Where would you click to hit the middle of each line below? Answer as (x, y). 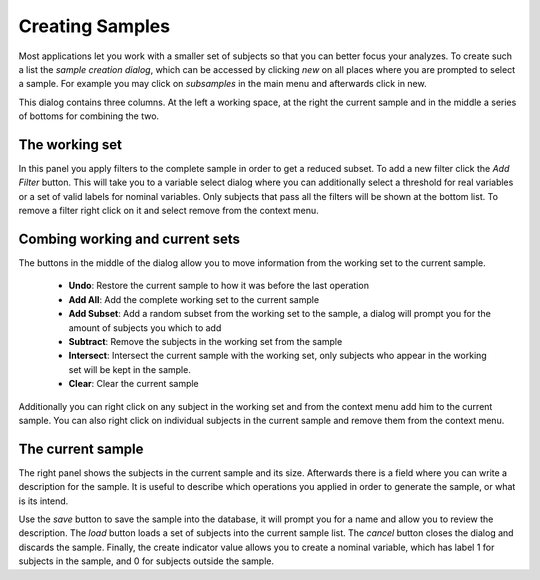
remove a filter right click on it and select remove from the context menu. (168, 211)
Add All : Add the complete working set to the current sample (194, 299)
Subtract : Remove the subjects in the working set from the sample (205, 342)
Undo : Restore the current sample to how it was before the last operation (219, 286)
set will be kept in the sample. (130, 369)
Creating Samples (94, 26)
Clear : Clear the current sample (133, 384)
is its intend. (43, 501)
